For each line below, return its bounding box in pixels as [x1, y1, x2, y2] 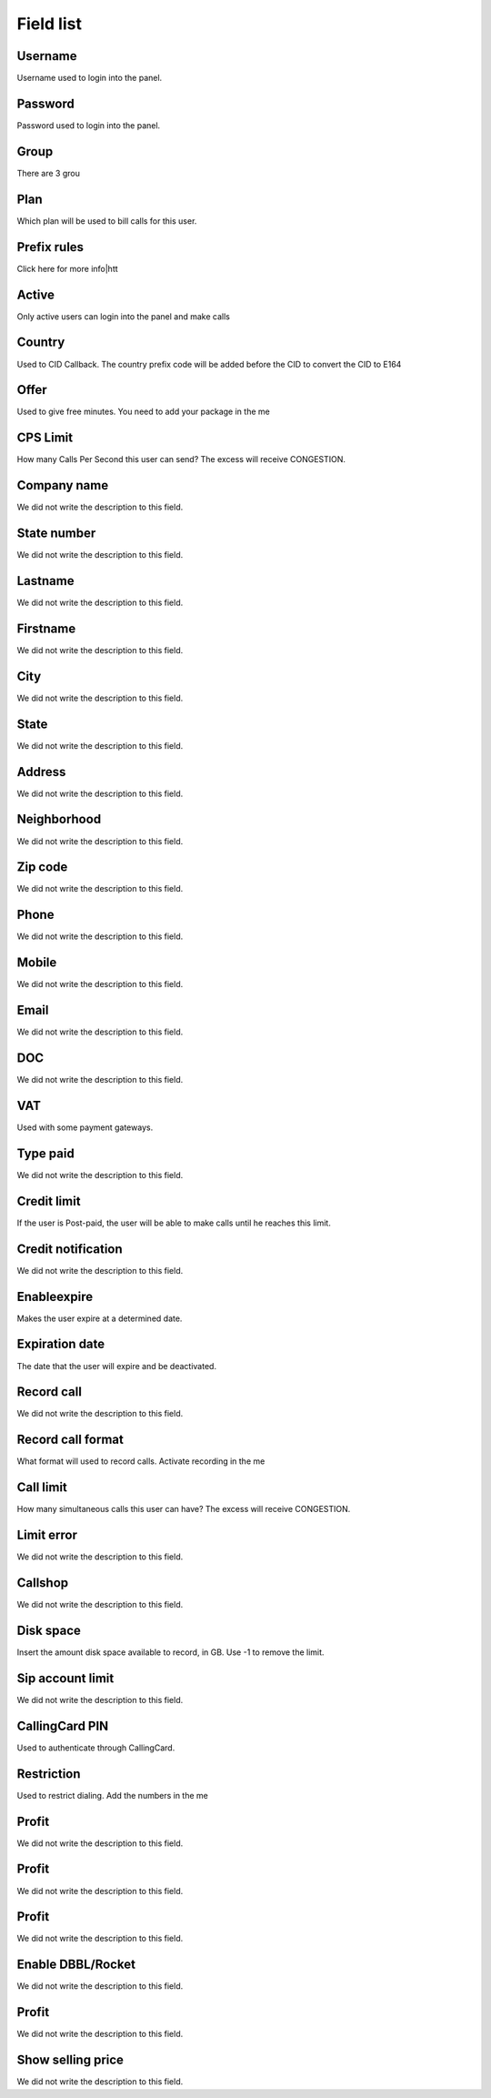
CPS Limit [16, 430, 73, 446]
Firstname [16, 620, 76, 636]
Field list [16, 14, 82, 34]
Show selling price [16, 2053, 125, 2068]
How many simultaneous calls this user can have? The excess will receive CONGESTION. [16, 1504, 351, 1515]
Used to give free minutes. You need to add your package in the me [16, 406, 270, 418]
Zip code [16, 860, 68, 875]
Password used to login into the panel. [16, 119, 161, 131]
